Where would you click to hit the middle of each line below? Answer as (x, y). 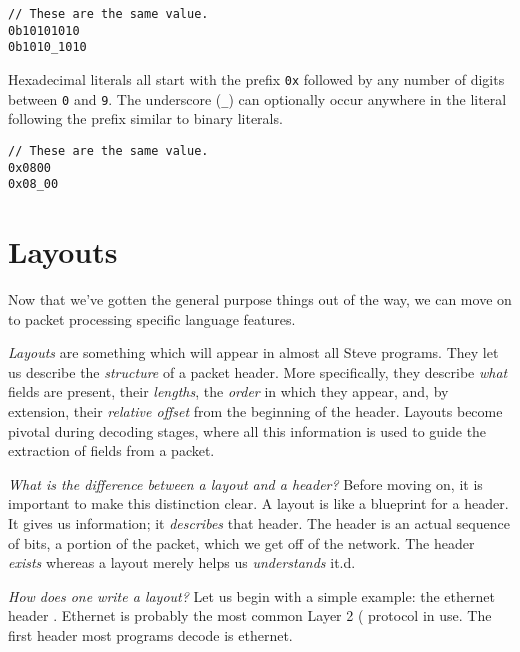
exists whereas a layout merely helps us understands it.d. (182, 562)
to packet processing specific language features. (152, 318)
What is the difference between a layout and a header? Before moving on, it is (245, 483)
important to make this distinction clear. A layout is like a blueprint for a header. (258, 503)
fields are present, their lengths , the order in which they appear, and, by (228, 391)
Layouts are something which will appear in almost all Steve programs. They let (253, 352)
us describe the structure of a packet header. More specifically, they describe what (258, 371)
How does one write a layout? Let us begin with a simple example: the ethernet (251, 595)
